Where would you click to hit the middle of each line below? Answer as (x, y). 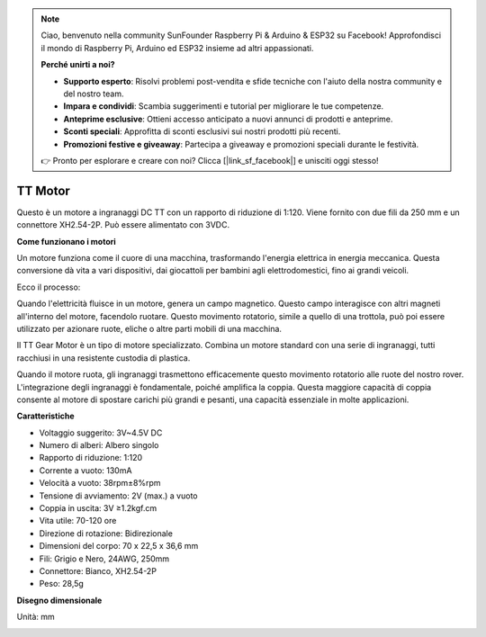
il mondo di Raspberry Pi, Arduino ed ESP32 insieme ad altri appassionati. (177, 48)
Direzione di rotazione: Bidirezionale (106, 533)
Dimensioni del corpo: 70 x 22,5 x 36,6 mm (119, 546)
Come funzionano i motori (66, 241)
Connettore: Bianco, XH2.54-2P (98, 570)
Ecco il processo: (49, 287)
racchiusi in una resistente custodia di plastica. (103, 358)
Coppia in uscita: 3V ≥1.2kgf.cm (98, 508)
